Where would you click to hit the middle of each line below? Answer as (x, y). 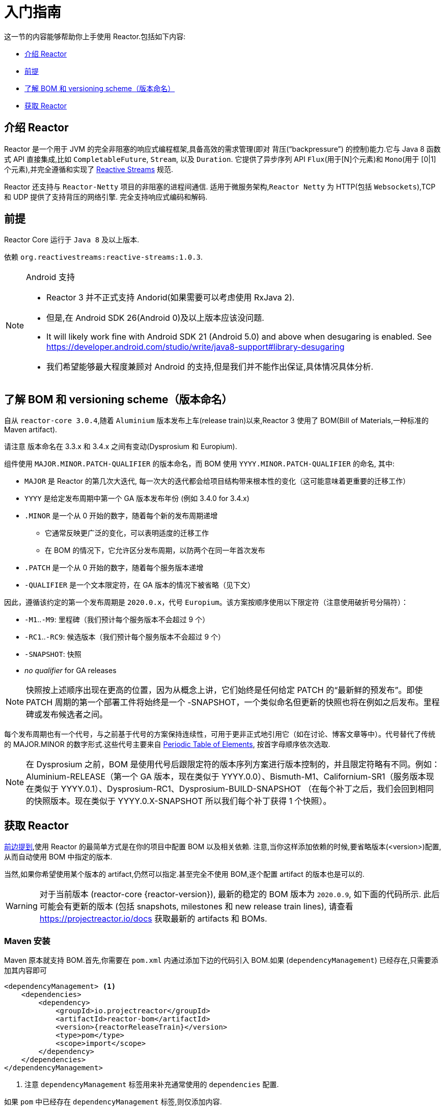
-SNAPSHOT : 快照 (53, 654)
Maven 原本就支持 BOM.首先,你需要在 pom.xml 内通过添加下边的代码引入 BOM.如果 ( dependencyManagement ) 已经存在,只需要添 (221, 960)
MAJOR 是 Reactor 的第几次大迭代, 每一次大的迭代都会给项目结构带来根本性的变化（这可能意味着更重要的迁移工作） (217, 481)
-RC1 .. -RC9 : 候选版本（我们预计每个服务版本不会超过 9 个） (125, 637)
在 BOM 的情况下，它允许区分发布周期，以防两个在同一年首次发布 (155, 550)
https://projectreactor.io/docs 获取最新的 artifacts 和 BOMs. (153, 919)
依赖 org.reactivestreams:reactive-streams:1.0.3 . (103, 257)
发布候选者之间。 (75, 715)
